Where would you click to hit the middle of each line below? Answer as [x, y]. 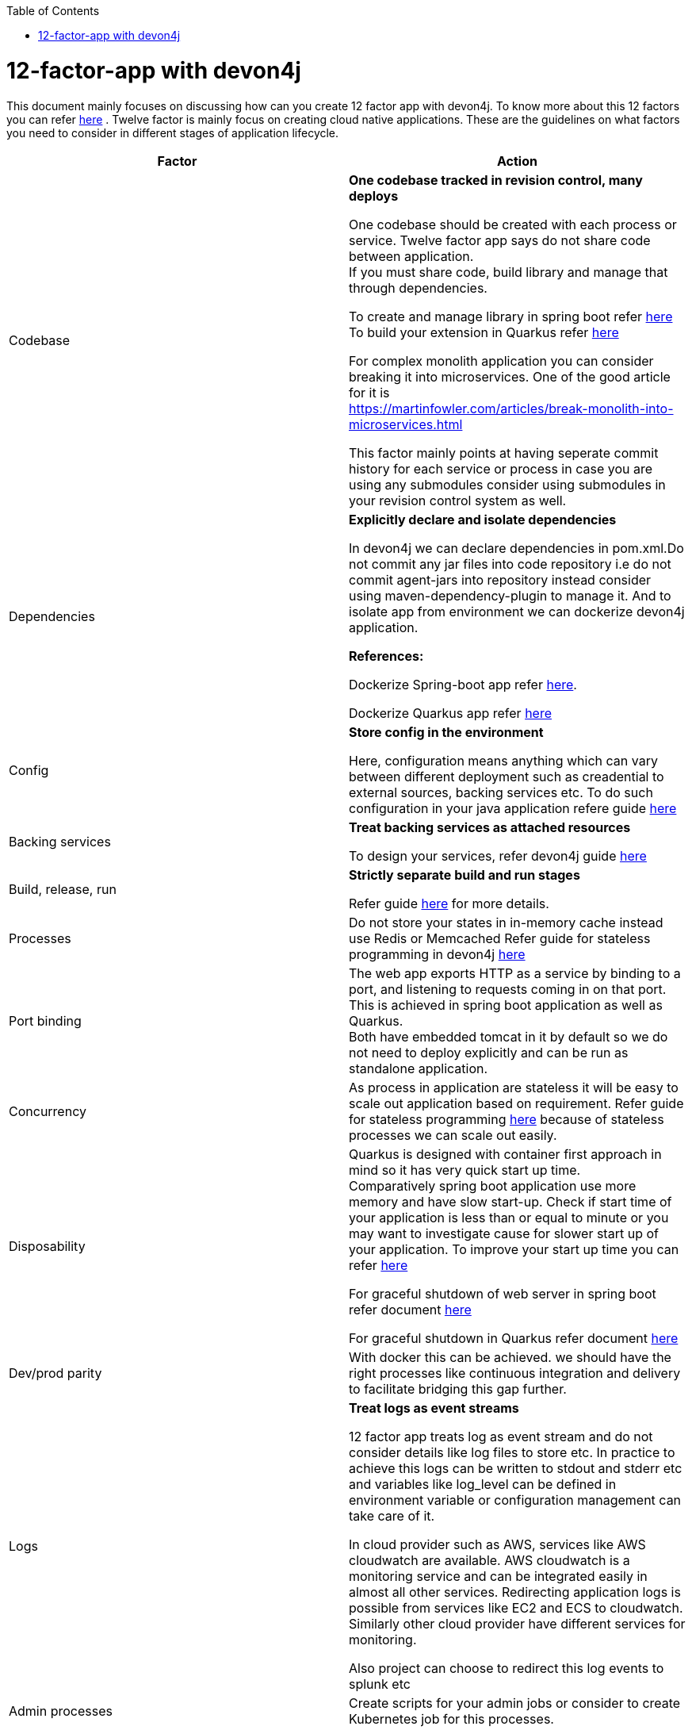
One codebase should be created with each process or [513, 224]
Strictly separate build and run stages [465, 875]
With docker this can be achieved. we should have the [510, 1357]
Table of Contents [53, 11]
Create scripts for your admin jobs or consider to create [515, 1703]
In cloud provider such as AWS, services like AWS [497, 1544]
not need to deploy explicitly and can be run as [489, 1052]
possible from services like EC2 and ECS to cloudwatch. [516, 1607]
